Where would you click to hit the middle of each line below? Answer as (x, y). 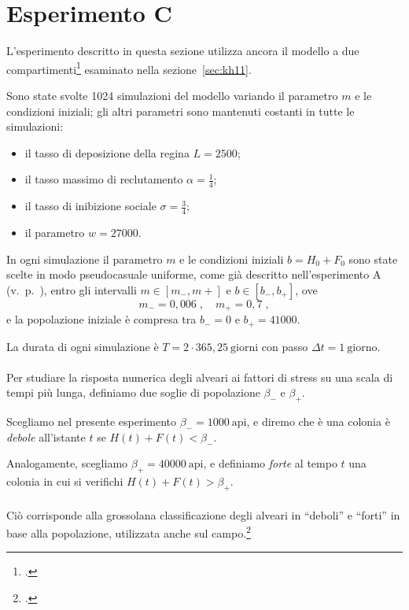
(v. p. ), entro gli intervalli (72, 289)
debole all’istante (46, 436)
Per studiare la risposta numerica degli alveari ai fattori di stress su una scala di (200, 377)
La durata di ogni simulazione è (83, 346)
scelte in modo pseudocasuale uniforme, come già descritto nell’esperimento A (194, 274)
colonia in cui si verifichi (65, 481)
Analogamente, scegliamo (67, 463)
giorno (362, 348)
